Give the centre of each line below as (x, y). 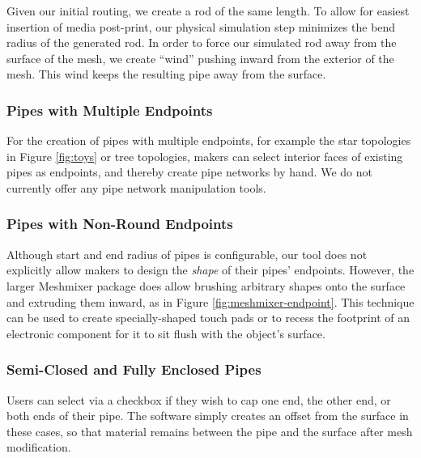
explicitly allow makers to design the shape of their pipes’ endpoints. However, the (210, 270)
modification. (39, 447)
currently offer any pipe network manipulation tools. (136, 187)
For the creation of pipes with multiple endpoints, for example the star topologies (209, 140)
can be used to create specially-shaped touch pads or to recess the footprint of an (208, 318)
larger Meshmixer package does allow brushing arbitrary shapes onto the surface (206, 285)
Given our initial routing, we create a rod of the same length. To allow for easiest (208, 11)
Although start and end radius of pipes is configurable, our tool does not (187, 254)
